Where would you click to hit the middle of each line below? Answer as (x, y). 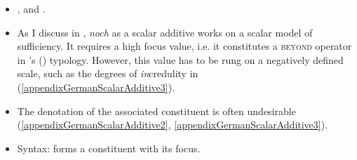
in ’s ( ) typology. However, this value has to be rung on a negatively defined (180, 59)
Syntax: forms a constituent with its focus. (109, 148)
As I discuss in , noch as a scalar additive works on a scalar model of (165, 32)
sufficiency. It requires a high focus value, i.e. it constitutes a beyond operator (184, 46)
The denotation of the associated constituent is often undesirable (156, 111)
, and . (31, 8)
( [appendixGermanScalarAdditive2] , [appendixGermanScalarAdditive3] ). (173, 125)
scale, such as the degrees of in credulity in (108, 73)
